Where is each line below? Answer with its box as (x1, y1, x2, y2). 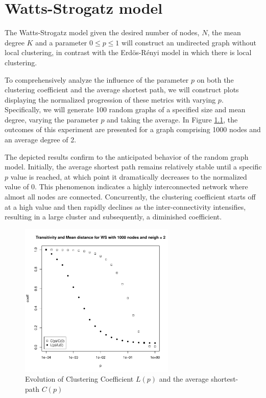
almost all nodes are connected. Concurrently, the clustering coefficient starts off (5, 191, 256, 202)
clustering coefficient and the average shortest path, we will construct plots (5, 84, 239, 95)
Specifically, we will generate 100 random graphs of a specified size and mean (5, 104, 246, 115)
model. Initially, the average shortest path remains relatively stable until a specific (5, 161, 262, 172)
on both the (197, 74, 234, 85)
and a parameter (35, 37, 87, 47)
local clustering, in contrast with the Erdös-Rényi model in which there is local (5, 47, 252, 58)
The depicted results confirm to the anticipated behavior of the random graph (5, 151, 249, 162)
